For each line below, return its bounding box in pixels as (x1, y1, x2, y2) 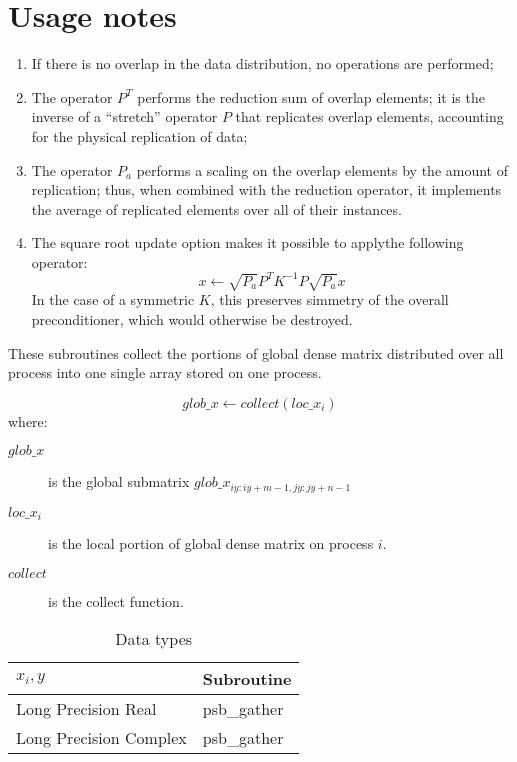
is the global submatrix (48, 471, 190, 492)
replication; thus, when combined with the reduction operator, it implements (31, 179, 502, 200)
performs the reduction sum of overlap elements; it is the (137, 86, 485, 107)
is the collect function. (48, 590, 184, 611)
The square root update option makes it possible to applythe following (31, 232, 464, 253)
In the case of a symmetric (31, 289, 195, 310)
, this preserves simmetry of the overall (210, 289, 449, 310)
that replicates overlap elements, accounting (235, 106, 504, 127)
